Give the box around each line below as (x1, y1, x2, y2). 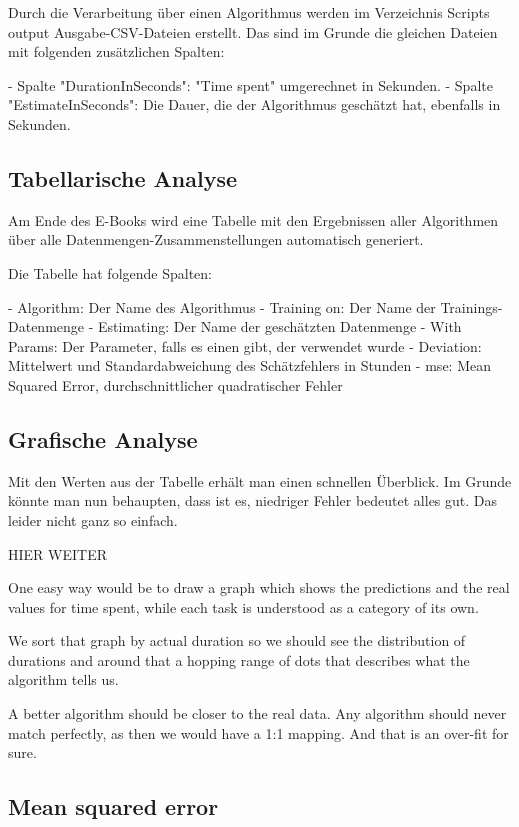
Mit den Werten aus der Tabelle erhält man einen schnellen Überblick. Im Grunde (8, 470, 512, 491)
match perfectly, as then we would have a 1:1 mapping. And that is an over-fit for (8, 722, 509, 743)
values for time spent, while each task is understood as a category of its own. (8, 596, 479, 617)
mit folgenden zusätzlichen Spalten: (8, 41, 225, 62)
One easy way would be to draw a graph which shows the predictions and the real (8, 577, 510, 598)
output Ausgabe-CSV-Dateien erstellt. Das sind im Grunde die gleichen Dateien (8, 21, 498, 42)
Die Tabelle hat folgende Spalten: (8, 262, 212, 283)
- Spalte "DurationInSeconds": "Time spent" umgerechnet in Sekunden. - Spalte (8, 74, 493, 95)
